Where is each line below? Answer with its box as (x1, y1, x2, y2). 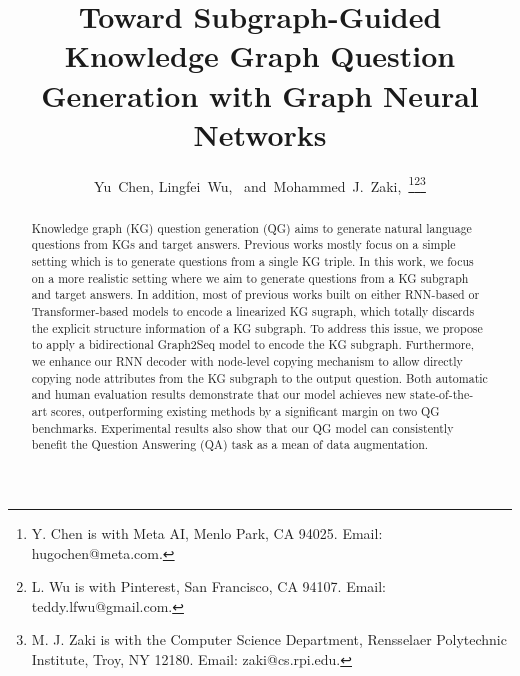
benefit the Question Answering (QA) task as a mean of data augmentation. (31, 436, 429, 453)
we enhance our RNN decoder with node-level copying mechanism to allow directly (31, 352, 463, 369)
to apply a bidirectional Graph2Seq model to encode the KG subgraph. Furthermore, (31, 336, 475, 353)
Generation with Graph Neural (41, 74, 479, 115)
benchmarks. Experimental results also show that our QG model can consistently (31, 419, 454, 436)
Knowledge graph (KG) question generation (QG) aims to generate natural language (31, 219, 472, 236)
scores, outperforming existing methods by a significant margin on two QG (50, 402, 440, 419)
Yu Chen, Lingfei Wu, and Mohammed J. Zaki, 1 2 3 (94, 172, 426, 196)
